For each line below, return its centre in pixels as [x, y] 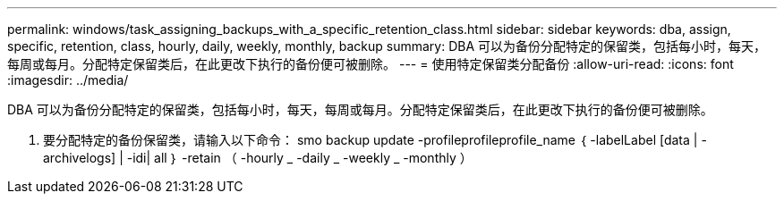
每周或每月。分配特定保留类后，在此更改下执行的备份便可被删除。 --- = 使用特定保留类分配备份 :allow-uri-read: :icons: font [371, 64]
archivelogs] [80, 158]
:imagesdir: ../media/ [68, 80]
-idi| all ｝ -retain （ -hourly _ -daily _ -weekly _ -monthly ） [299, 158]
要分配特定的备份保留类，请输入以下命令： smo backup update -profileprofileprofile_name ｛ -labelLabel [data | [371, 140]
